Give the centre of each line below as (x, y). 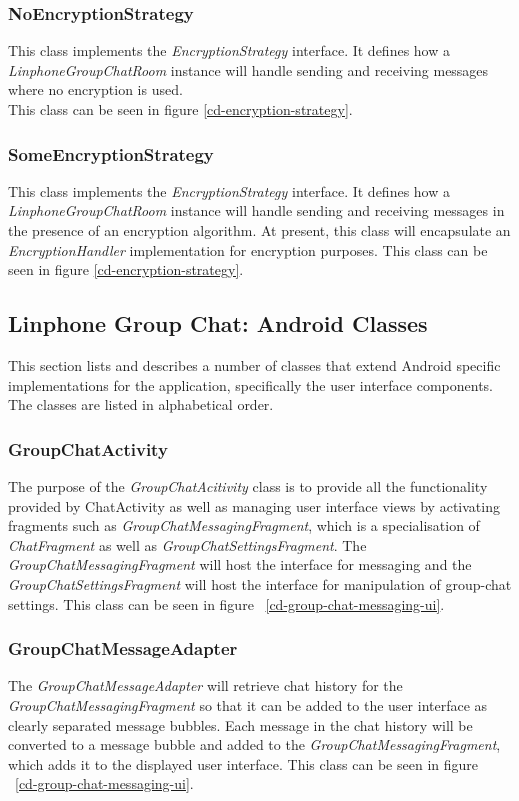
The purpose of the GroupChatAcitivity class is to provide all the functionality (248, 485)
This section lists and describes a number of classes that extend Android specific (254, 364)
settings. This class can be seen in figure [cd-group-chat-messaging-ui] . (226, 603)
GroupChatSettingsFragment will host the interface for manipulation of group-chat (260, 583)
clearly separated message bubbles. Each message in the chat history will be (240, 724)
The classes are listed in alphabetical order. (141, 404)
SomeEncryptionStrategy (111, 153)
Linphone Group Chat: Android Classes (218, 323)
